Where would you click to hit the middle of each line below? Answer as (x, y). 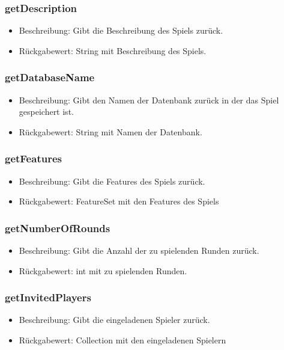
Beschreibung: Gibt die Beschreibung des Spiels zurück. (121, 30)
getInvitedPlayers (48, 297)
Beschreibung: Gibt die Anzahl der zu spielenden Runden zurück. (139, 250)
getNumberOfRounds (58, 228)
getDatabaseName (50, 77)
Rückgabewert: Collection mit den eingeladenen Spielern (122, 340)
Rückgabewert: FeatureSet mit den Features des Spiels (119, 201)
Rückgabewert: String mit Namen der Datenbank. (110, 131)
